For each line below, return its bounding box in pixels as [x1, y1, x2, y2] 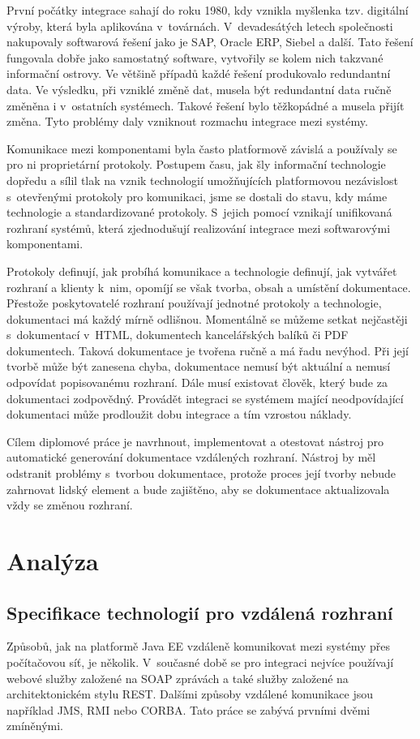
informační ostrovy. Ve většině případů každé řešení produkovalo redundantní [6, 65, 391, 82]
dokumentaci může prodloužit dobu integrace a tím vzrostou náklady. [6, 406, 352, 423]
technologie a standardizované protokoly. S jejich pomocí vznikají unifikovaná [6, 204, 392, 221]
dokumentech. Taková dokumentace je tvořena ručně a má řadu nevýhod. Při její [6, 342, 409, 359]
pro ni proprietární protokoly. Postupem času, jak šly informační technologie [6, 156, 386, 173]
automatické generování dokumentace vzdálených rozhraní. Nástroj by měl [6, 449, 376, 466]
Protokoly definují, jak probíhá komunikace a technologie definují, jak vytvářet [6, 262, 397, 279]
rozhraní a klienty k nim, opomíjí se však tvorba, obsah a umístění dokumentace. [6, 278, 411, 295]
